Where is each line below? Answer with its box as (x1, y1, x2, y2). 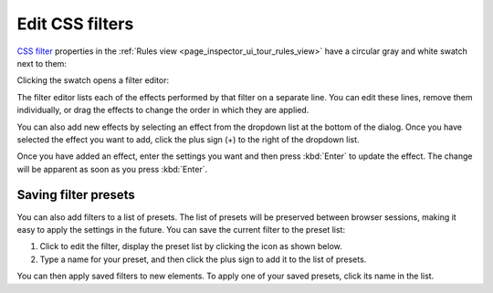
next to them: (16, 58, 68, 68)
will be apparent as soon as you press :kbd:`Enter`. (16, 163, 208, 174)
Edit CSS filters (16, 14, 134, 34)
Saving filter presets (16, 187, 136, 203)
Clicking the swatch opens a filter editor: (16, 75, 169, 86)
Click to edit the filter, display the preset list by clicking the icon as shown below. (39, 241, 342, 252)
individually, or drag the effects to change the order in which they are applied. (16, 105, 309, 116)
